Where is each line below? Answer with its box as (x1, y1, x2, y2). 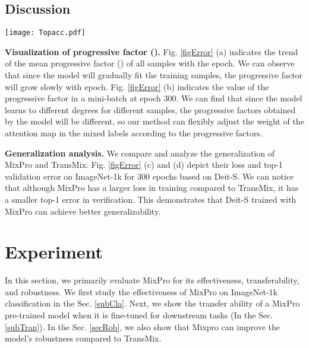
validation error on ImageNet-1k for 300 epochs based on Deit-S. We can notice (5, 170, 294, 182)
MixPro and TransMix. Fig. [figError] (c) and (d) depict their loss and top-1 (5, 158, 283, 171)
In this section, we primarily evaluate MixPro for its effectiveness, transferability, (5, 274, 299, 286)
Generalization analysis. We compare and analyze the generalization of (5, 146, 275, 159)
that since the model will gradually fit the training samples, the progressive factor (5, 69, 303, 81)
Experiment (5, 240, 103, 264)
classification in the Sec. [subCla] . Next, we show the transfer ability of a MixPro (5, 297, 300, 309)
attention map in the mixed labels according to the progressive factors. (5, 127, 263, 139)
